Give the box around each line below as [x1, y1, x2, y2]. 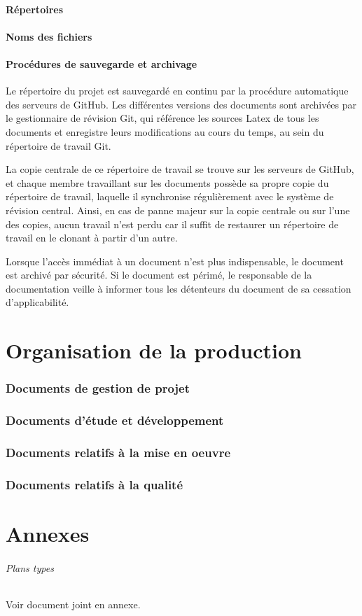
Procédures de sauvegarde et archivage [6, 56, 197, 71]
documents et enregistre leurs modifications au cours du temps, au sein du [6, 124, 324, 139]
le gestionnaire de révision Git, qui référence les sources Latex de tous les [6, 111, 319, 125]
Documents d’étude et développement [6, 412, 224, 429]
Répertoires [6, 1, 64, 16]
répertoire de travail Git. [6, 138, 111, 153]
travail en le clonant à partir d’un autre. [6, 230, 178, 245]
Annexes [6, 519, 90, 548]
